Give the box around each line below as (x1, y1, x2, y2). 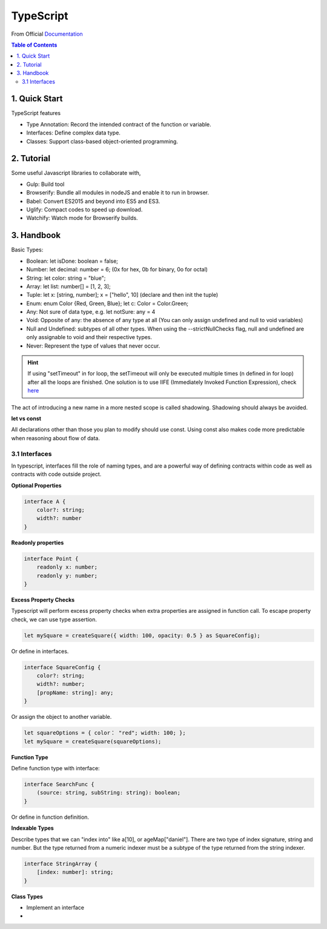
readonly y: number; (36, 572, 98, 579)
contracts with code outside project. (11, 471, 102, 478)
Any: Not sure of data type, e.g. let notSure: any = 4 (26, 308, 156, 316)
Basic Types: (11, 246, 44, 254)
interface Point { (24, 555, 79, 562)
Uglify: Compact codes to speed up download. (26, 206, 143, 213)
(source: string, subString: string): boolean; (36, 789, 181, 796)
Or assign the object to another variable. (11, 713, 112, 721)
